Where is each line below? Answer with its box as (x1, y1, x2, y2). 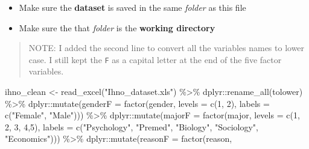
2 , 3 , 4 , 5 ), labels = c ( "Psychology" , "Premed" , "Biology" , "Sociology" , (5, 120, 259, 133)
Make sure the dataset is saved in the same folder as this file (19, 1, 246, 13)
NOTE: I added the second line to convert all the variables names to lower (28, 41, 305, 54)
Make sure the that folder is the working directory (19, 21, 215, 34)
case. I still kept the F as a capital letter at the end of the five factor (28, 53, 282, 65)
